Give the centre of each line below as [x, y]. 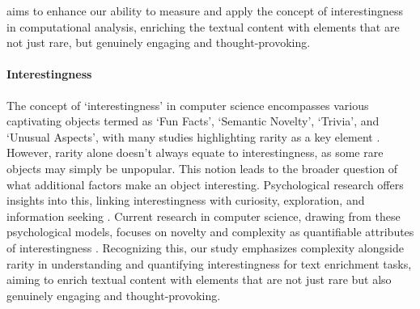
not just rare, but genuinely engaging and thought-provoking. [159, 42]
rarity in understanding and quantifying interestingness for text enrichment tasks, [209, 263]
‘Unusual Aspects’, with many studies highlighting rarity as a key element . [193, 136]
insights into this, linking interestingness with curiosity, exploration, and [186, 200]
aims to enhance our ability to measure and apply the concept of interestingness [205, 11]
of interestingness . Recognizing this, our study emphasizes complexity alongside [205, 247]
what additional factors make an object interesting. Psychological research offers [205, 184]
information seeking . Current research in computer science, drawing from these [204, 216]
